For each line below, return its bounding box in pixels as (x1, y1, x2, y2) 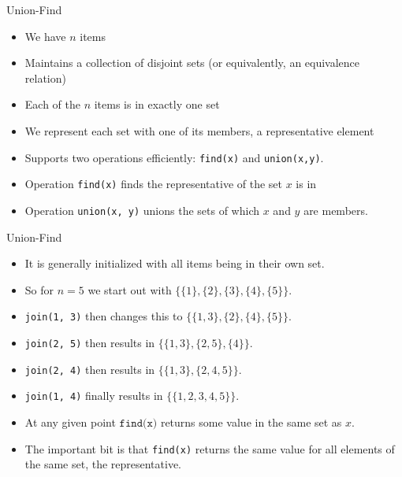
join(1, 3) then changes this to (24, 308, 183, 324)
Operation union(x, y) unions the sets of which (24, 202, 259, 218)
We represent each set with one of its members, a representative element (24, 122, 374, 139)
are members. (303, 202, 368, 218)
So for (24, 281, 54, 298)
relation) (24, 69, 66, 86)
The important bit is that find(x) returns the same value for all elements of (24, 440, 395, 457)
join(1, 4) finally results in (24, 387, 163, 404)
